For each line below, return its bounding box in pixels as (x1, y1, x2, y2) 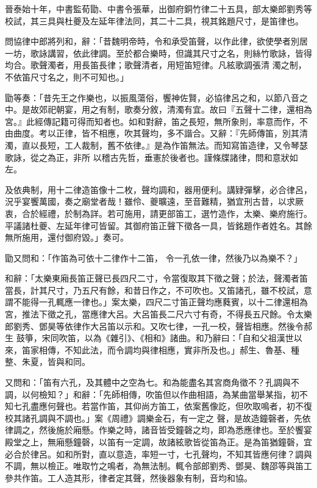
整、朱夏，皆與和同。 (5, 355, 90, 368)
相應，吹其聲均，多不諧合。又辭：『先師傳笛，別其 (98, 127, 299, 140)
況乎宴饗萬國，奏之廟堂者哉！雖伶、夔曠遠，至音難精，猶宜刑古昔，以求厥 (5, 195, 304, 208)
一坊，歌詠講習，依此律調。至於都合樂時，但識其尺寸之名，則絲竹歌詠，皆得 (5, 46, 312, 59)
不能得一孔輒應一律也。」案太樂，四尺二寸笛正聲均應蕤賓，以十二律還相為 (13, 295, 308, 308)
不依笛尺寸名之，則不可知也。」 (5, 70, 129, 83)
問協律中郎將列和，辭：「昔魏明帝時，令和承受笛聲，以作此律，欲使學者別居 (5, 35, 308, 48)
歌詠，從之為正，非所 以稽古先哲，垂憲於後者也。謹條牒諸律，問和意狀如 (5, 150, 298, 163)
